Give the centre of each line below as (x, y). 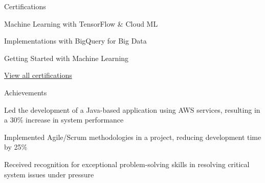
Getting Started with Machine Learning (67, 58)
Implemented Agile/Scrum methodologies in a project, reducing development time (133, 137)
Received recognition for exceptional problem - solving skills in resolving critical (127, 164)
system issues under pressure (49, 174)
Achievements (26, 92)
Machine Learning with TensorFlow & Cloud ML (81, 23)
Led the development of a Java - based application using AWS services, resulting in (132, 109)
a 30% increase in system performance (64, 120)
